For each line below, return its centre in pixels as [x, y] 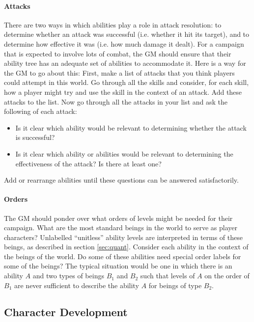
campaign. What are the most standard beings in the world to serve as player [121, 228]
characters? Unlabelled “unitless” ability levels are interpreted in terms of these [123, 237]
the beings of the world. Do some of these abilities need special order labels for [123, 256]
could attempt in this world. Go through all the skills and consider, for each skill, [127, 82]
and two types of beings [68, 276]
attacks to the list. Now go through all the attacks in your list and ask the [116, 101]
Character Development [66, 311]
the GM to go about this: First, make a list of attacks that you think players [119, 72]
